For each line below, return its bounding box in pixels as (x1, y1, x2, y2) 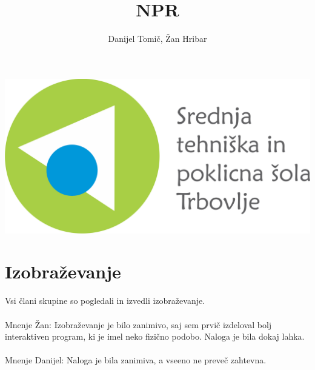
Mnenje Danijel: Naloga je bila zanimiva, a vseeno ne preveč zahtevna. (5, 354, 267, 366)
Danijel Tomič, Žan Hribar (108, 32, 207, 45)
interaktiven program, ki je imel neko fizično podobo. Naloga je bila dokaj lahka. (5, 330, 305, 343)
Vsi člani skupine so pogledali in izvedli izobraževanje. (5, 294, 205, 307)
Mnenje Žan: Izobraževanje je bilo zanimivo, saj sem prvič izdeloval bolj (5, 318, 272, 331)
